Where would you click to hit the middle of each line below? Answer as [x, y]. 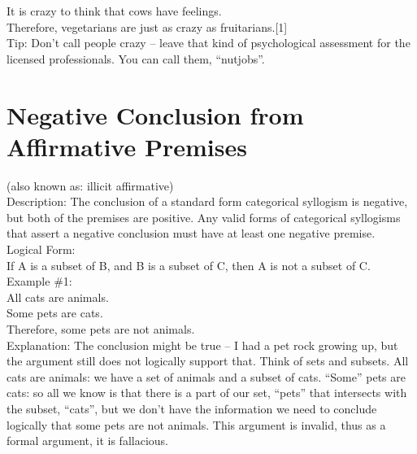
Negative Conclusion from [155, 114]
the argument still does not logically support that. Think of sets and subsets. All [208, 361]
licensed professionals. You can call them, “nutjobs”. [136, 58]
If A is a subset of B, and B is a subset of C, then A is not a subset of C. [189, 265]
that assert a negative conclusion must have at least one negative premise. [191, 233]
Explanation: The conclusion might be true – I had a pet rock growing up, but [202, 345]
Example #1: [39, 281]
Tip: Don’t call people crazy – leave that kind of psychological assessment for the [208, 43]
